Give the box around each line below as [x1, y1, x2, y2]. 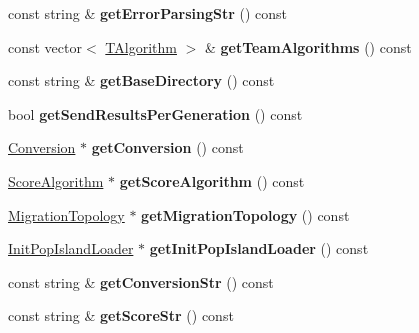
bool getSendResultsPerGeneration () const [8, 103, 303, 124]
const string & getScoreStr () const [8, 305, 234, 326]
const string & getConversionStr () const [8, 271, 274, 292]
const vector [8, 36, 82, 57]
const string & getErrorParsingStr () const [8, 3, 288, 23]
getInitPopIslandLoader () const [149, 238, 369, 259]
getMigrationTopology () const [141, 204, 350, 225]
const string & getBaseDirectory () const [8, 70, 275, 91]
